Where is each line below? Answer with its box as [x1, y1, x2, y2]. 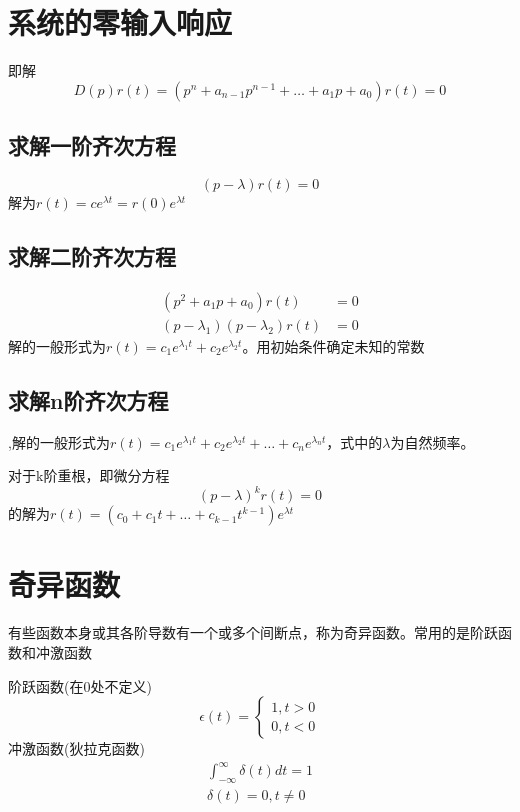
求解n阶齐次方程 [8, 384, 169, 415]
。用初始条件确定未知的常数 [242, 335, 425, 356]
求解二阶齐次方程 [8, 240, 176, 271]
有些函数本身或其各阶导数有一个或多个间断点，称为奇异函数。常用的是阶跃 [8, 622, 498, 643]
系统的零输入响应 [8, 2, 233, 43]
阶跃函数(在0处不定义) [8, 675, 152, 696]
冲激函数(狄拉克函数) [8, 738, 145, 759]
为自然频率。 [390, 431, 475, 452]
